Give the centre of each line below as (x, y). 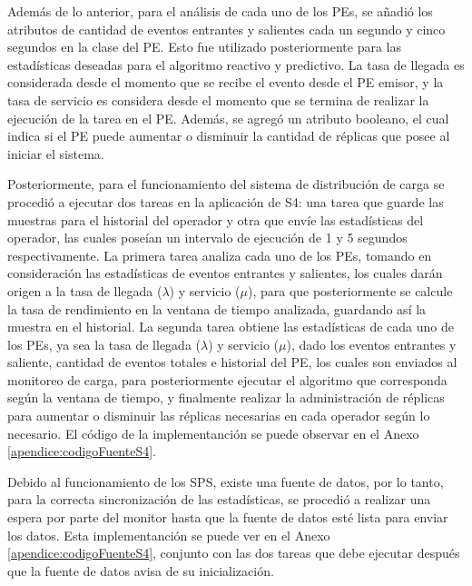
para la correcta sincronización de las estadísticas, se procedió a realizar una (219, 499)
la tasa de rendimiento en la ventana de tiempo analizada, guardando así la (217, 308)
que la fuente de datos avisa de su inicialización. (141, 570)
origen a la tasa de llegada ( (85, 290)
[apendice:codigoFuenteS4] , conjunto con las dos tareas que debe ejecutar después (234, 553)
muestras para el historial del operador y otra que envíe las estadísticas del (216, 219)
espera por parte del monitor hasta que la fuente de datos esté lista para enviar (228, 517)
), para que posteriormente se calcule (350, 290)
